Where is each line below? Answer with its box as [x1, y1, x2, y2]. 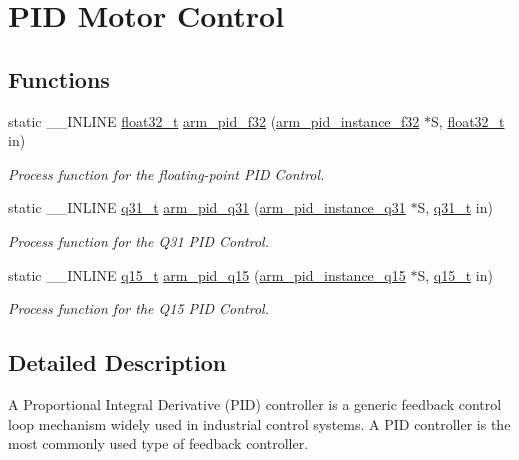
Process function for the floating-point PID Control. [8, 163, 325, 184]
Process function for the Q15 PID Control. [8, 298, 269, 319]
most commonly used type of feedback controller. [8, 433, 309, 454]
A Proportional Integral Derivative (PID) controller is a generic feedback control [8, 393, 502, 414]
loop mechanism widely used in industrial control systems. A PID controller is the [8, 413, 511, 434]
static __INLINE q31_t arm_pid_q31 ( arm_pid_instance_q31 [8, 197, 406, 218]
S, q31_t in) [417, 197, 493, 218]
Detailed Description [8, 347, 227, 378]
